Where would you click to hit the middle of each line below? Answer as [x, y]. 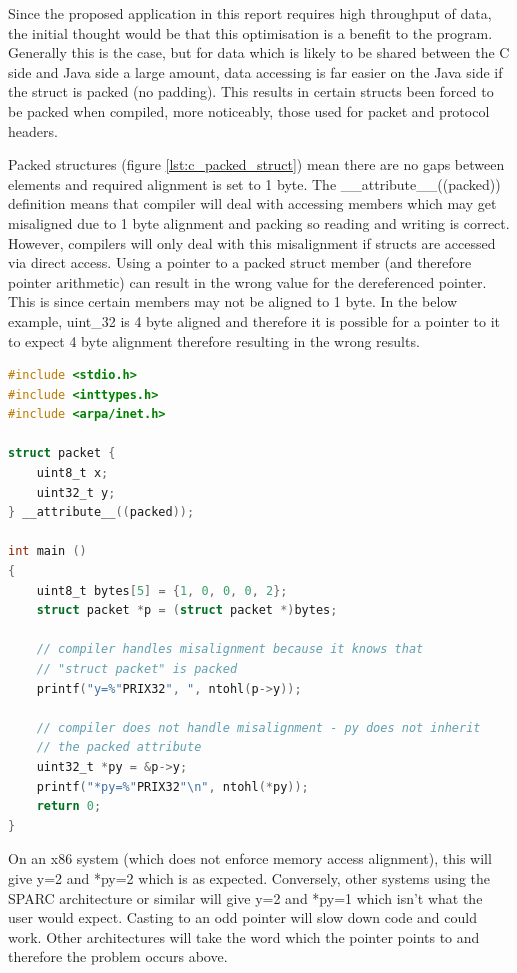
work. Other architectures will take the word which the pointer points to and [244, 936]
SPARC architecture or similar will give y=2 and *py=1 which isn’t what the [245, 897]
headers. [33, 130]
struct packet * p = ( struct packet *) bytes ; [187, 610]
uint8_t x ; [72, 473]
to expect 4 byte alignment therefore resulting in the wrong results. [214, 340]
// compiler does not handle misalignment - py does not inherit [258, 727]
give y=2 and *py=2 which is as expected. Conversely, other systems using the [249, 877]
